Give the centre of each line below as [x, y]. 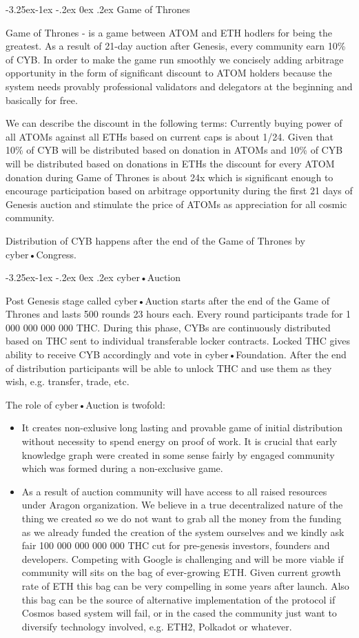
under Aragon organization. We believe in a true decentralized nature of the [182, 505]
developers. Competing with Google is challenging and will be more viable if [183, 558]
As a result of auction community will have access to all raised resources [174, 491]
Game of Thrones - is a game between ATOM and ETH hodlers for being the [169, 32]
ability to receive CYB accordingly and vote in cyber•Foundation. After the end [176, 354]
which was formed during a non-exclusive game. [122, 468]
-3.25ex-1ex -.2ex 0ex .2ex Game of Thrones [98, 9]
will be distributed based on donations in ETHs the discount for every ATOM [170, 163]
